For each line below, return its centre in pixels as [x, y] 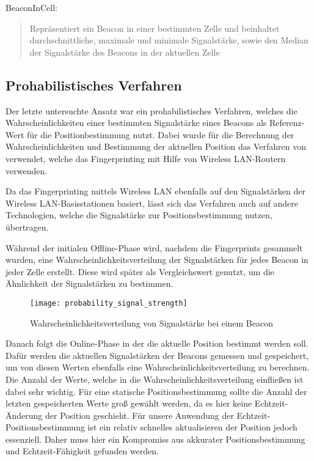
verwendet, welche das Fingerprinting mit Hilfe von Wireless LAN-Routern [146, 158]
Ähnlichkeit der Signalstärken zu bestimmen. [89, 283]
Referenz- [287, 123]
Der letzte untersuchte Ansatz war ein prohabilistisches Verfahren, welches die [152, 110]
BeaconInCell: [31, 7]
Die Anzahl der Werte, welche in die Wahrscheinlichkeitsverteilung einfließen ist [155, 379]
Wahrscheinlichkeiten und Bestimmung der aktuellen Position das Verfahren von [156, 146]
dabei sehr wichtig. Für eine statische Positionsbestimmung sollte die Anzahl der [156, 391]
